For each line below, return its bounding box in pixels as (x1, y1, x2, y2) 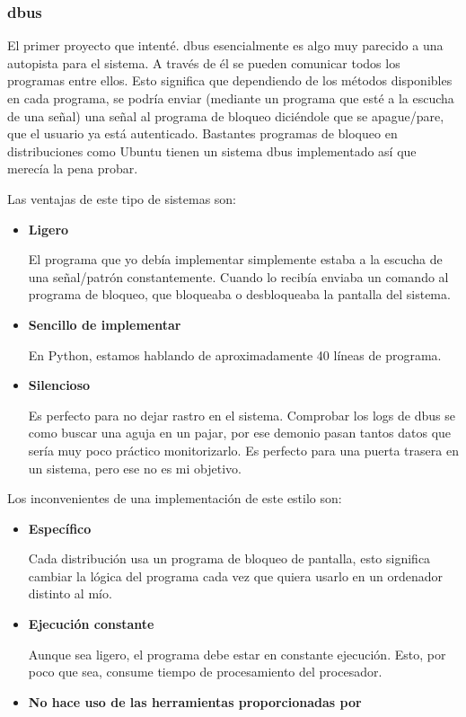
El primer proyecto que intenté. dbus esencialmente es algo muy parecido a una (7, 36, 444, 55)
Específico (28, 518, 92, 537)
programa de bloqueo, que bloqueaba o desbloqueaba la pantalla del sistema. (28, 285, 451, 304)
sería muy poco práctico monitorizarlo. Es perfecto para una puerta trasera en (28, 440, 459, 459)
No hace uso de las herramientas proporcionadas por (28, 692, 362, 711)
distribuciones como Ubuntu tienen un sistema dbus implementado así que (7, 141, 417, 160)
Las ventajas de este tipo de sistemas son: (7, 189, 237, 208)
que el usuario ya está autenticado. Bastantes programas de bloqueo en (7, 124, 398, 143)
